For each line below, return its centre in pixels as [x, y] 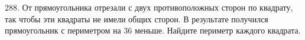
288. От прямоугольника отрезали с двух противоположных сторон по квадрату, [149, 7]
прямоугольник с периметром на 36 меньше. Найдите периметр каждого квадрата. [153, 30]
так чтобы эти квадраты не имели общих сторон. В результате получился [137, 19]
